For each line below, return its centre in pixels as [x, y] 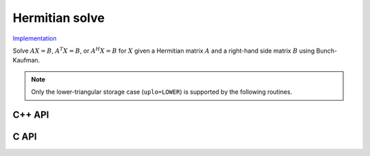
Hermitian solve [59, 18]
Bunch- [326, 51]
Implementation [35, 38]
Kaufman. [26, 60]
